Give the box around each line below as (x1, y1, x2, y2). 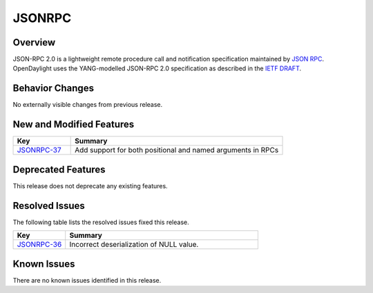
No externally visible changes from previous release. (12, 101, 163, 109)
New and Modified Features (12, 119, 135, 130)
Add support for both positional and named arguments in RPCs (75, 145, 279, 155)
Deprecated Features (12, 163, 106, 175)
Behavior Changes (12, 83, 95, 94)
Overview (12, 37, 56, 48)
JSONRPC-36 (17, 240, 62, 250)
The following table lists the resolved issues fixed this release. (12, 218, 189, 226)
